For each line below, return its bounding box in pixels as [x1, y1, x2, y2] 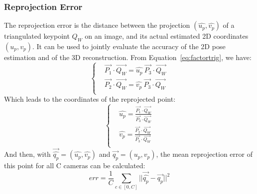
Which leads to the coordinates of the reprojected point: [4, 94, 176, 104]
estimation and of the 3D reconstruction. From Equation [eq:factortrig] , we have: [4, 52, 252, 63]
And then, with [4, 149, 51, 159]
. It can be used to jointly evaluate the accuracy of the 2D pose [32, 41, 226, 52]
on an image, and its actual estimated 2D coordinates [85, 31, 249, 41]
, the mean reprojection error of [156, 149, 253, 159]
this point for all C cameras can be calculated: [4, 160, 145, 170]
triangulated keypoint [4, 31, 70, 41]
